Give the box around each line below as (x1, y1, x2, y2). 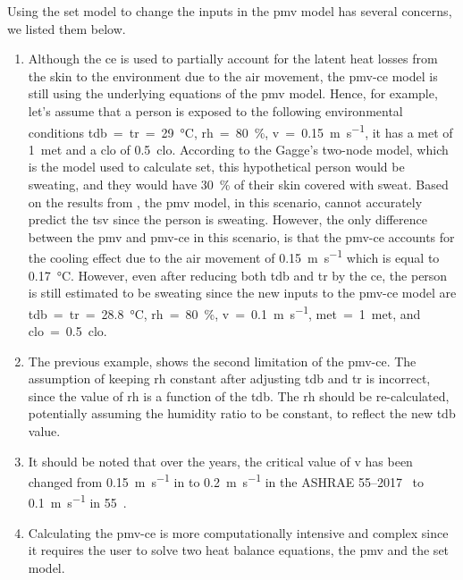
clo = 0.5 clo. (28, 322, 107, 340)
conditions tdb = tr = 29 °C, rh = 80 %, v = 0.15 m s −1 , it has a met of (28, 120, 453, 141)
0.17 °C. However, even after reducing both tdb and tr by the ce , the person (28, 265, 448, 284)
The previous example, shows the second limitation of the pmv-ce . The (28, 351, 417, 370)
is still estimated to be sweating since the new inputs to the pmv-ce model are (28, 283, 457, 302)
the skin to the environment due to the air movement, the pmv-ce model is (28, 66, 438, 85)
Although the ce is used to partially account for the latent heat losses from (28, 49, 438, 68)
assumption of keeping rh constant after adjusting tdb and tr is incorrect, (28, 369, 431, 388)
